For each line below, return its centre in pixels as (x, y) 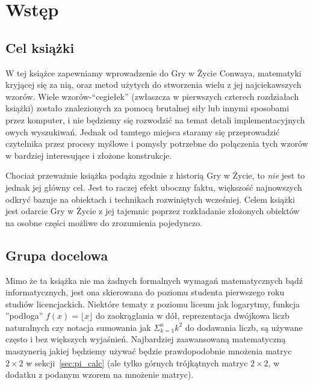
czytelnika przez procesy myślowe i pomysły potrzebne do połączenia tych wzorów (157, 143)
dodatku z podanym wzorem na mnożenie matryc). (100, 374)
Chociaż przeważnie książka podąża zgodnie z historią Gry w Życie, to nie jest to (155, 175)
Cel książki (40, 47)
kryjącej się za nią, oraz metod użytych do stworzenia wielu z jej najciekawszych (153, 85)
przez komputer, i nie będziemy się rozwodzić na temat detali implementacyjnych (155, 119)
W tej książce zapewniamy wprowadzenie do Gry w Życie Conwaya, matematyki (153, 72)
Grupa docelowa (57, 255)
